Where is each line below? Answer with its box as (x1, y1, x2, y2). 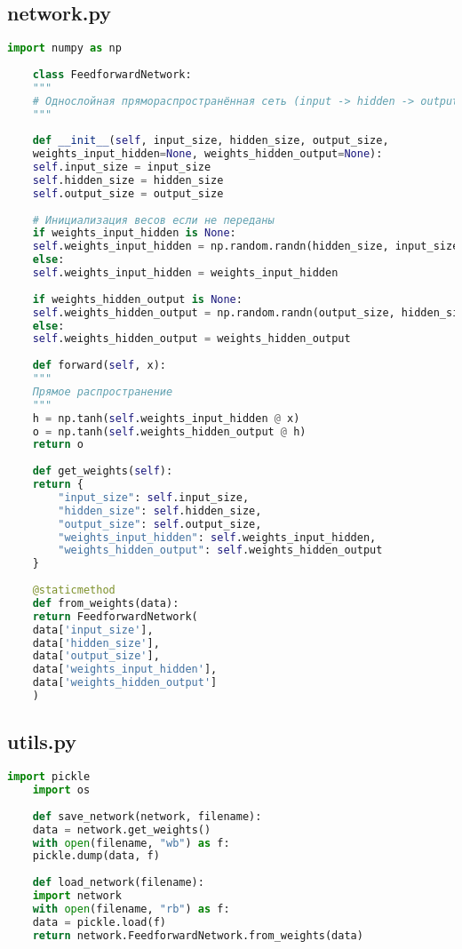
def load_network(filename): (32, 876, 204, 889)
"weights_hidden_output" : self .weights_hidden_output (58, 544, 383, 557)
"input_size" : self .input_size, (58, 490, 250, 504)
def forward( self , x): (32, 359, 166, 372)
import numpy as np (7, 42, 122, 55)
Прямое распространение (32, 385, 173, 398)
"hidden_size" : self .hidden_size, (58, 504, 262, 517)
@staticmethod (32, 584, 115, 597)
